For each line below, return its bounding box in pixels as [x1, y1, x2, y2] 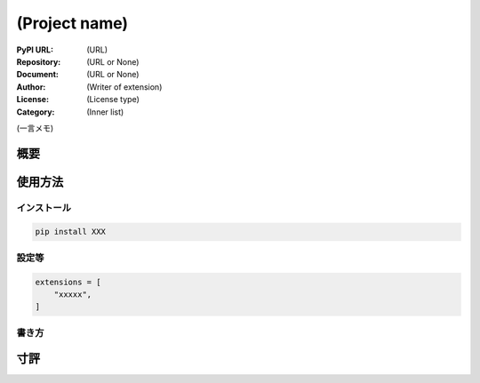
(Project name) [16, 13, 129, 33]
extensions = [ [35, 276, 101, 287]
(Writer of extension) [86, 81, 163, 92]
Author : [16, 81, 46, 92]
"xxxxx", [53, 290, 92, 299]
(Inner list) [86, 107, 124, 117]
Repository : [16, 56, 61, 67]
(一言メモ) [16, 123, 54, 133]
